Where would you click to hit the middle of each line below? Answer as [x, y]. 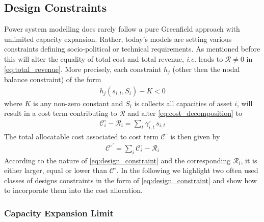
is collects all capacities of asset [183, 103]
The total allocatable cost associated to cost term [81, 136]
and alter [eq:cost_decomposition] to [185, 113]
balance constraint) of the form [53, 79]
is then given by [195, 136]
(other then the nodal [206, 69]
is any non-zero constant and [78, 103]
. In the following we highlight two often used [187, 170]
